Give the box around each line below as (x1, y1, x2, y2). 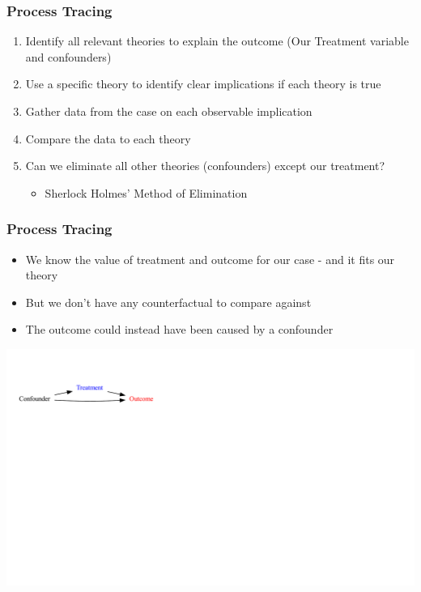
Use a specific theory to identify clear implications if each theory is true (25, 75, 381, 92)
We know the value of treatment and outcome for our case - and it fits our (25, 250, 395, 267)
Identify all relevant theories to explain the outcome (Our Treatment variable (25, 32, 409, 49)
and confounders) (25, 48, 112, 65)
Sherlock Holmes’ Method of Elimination (45, 184, 248, 201)
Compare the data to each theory (25, 130, 191, 147)
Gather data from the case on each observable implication (25, 103, 313, 119)
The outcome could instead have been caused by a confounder (25, 321, 334, 338)
